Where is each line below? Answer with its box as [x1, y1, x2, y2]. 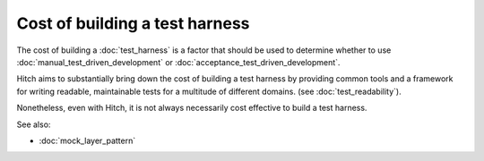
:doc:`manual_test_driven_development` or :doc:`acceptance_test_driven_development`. [16, 56, 341, 67]
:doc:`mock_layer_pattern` [39, 135, 136, 146]
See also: [16, 119, 51, 130]
